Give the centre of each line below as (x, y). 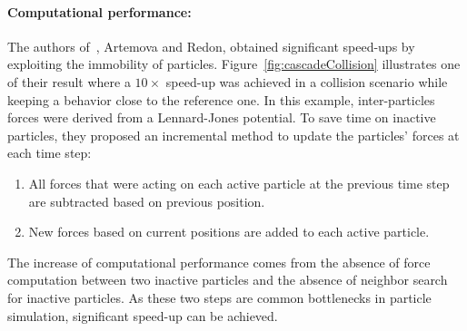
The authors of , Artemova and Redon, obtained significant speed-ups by (211, 46)
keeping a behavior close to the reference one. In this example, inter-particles (221, 99)
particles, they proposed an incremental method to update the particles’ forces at (233, 135)
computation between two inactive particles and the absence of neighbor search (228, 280)
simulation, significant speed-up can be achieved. (143, 315)
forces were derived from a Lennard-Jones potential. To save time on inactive (222, 117)
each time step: (50, 153)
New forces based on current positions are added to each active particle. (229, 232)
